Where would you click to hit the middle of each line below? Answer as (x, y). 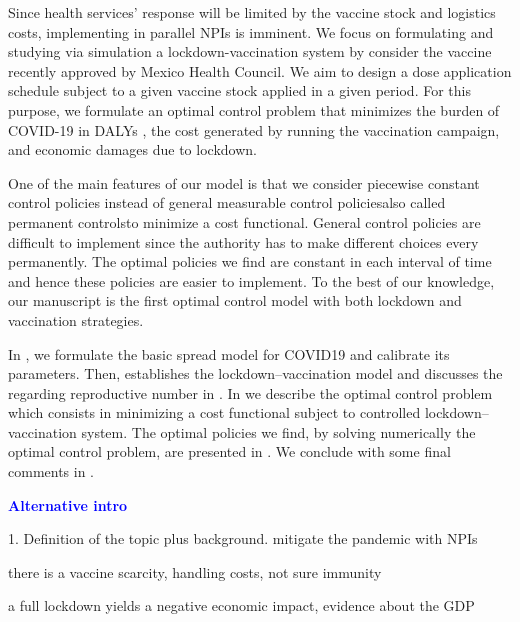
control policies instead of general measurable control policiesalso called (227, 202)
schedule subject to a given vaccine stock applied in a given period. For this (239, 90)
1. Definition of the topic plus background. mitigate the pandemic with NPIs (243, 538)
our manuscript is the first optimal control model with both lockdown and (235, 300)
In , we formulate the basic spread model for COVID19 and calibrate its (229, 353)
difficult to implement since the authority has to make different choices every (243, 241)
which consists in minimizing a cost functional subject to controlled (214, 412)
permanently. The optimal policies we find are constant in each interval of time (250, 261)
